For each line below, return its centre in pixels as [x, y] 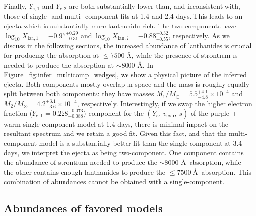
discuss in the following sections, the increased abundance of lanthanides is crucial [128, 45]
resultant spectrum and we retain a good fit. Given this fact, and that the [115, 133]
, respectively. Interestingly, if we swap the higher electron [164, 103]
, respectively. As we [199, 35]
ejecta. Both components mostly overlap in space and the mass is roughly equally [127, 84]
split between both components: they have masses [79, 94]
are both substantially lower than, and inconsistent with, [155, 6]
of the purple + [214, 113]
